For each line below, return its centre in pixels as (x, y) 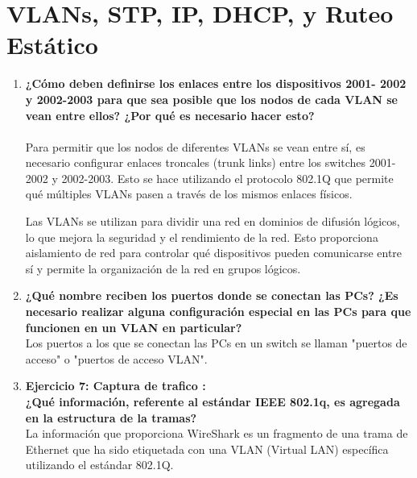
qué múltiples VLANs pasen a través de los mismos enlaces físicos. (189, 194)
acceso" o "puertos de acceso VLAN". (116, 358)
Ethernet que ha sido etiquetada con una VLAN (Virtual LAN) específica (207, 449)
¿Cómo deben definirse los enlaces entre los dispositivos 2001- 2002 (216, 83)
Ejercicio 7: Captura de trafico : (116, 386)
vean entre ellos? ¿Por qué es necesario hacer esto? (170, 115)
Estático (52, 45)
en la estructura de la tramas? (111, 417)
